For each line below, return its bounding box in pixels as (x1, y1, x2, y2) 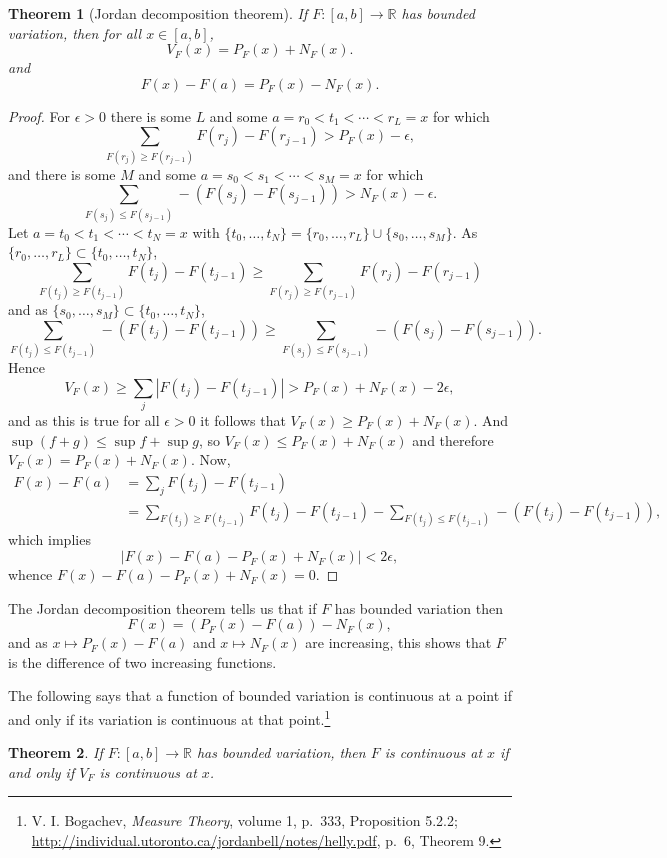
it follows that (200, 409, 286, 430)
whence (8, 564, 53, 585)
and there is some (8, 163, 116, 184)
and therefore (412, 429, 494, 450)
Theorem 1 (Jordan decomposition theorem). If (8, 3, 308, 23)
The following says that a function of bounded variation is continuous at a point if (8, 685, 513, 706)
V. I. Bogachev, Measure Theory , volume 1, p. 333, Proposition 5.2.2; (31, 810, 458, 831)
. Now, (190, 449, 231, 470)
